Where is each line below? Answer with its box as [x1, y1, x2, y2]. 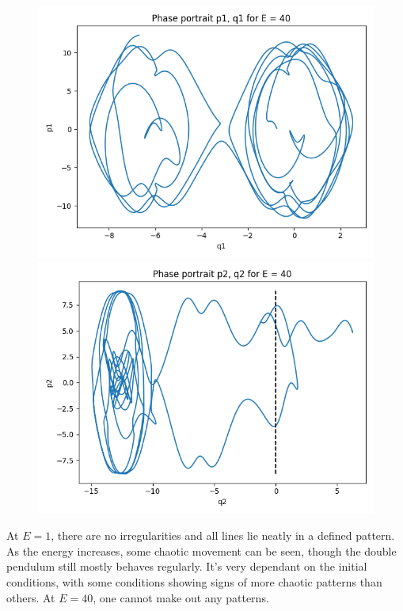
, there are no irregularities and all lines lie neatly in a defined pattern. [51, 527, 395, 544]
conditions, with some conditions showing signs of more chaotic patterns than [6, 573, 382, 590]
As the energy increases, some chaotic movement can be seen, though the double [6, 542, 397, 559]
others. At [6, 589, 55, 605]
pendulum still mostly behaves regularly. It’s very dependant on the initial [6, 558, 367, 575]
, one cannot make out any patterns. [93, 589, 269, 605]
